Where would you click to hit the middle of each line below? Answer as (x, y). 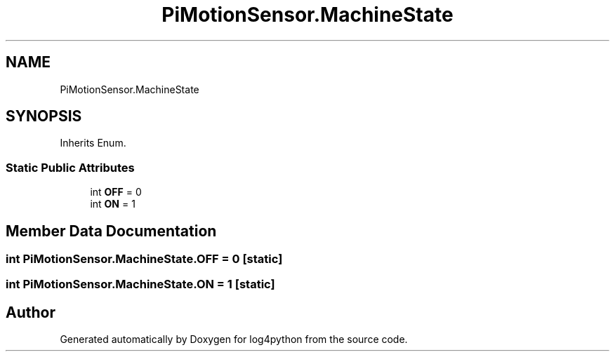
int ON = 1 (113, 204)
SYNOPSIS (44, 116)
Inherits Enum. (93, 143)
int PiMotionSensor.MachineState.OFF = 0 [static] (144, 259)
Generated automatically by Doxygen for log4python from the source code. (234, 339)
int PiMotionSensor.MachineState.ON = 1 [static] (140, 284)
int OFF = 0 (116, 192)
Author (31, 312)
